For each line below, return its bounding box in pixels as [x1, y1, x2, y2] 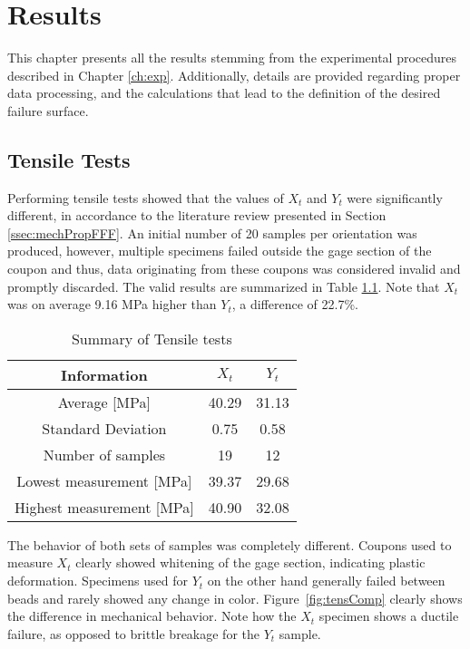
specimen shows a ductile [318, 606, 459, 625]
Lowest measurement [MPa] [16, 470, 192, 491]
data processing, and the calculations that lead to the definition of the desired [7, 83, 441, 102]
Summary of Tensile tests [71, 327, 232, 349]
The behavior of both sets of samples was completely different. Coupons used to [7, 535, 452, 554]
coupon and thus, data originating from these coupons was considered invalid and [7, 259, 461, 278]
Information [61, 363, 148, 385]
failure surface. [7, 101, 89, 120]
